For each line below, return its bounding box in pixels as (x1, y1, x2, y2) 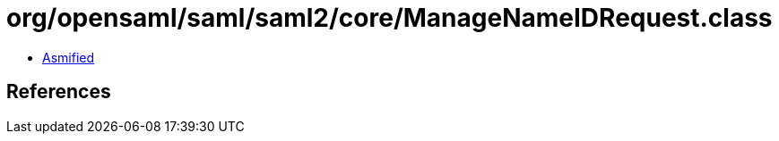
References (6, 80, 111, 104)
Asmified (42, 49, 95, 65)
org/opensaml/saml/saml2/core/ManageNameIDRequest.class (6, 3, 773, 33)
